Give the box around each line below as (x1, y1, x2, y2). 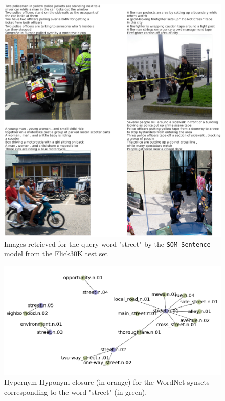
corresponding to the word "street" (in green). (4, 386, 147, 397)
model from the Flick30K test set (4, 248, 108, 259)
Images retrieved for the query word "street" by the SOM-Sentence (4, 238, 211, 249)
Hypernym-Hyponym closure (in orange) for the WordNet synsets (4, 376, 210, 387)
